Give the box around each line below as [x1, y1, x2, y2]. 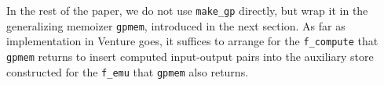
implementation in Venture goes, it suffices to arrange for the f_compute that [6, 33, 379, 49]
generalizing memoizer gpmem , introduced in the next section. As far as [6, 17, 346, 34]
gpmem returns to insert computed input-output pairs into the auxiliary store [6, 48, 374, 64]
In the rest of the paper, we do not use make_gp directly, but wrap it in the [6, 2, 368, 18]
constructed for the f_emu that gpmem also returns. [6, 63, 249, 80]
